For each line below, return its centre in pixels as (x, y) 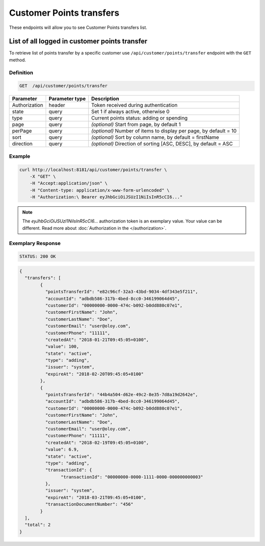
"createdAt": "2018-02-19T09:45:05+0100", (97, 443)
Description (105, 99)
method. (18, 60)
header (57, 105)
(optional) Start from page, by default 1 (136, 124)
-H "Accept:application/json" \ (69, 183)
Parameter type (67, 99)
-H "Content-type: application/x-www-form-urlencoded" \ (100, 190)
